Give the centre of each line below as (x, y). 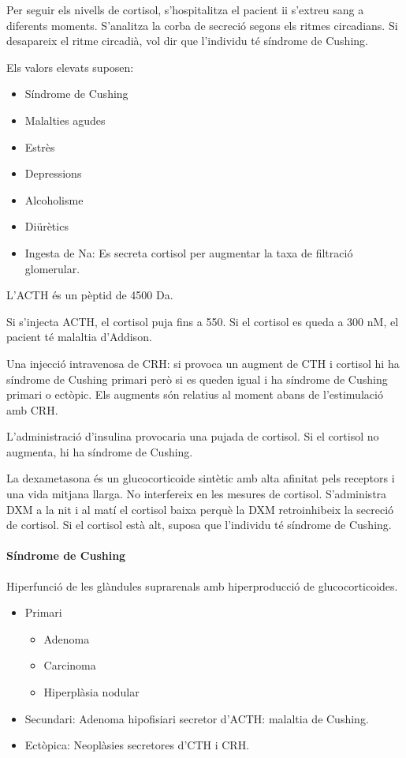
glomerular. (52, 268)
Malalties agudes (65, 120)
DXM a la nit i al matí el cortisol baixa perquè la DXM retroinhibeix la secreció (200, 509)
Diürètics (47, 226)
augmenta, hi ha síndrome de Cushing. (100, 451)
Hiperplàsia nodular (91, 692)
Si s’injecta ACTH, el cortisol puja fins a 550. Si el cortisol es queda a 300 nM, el (203, 321)
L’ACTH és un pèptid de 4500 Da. (90, 295)
